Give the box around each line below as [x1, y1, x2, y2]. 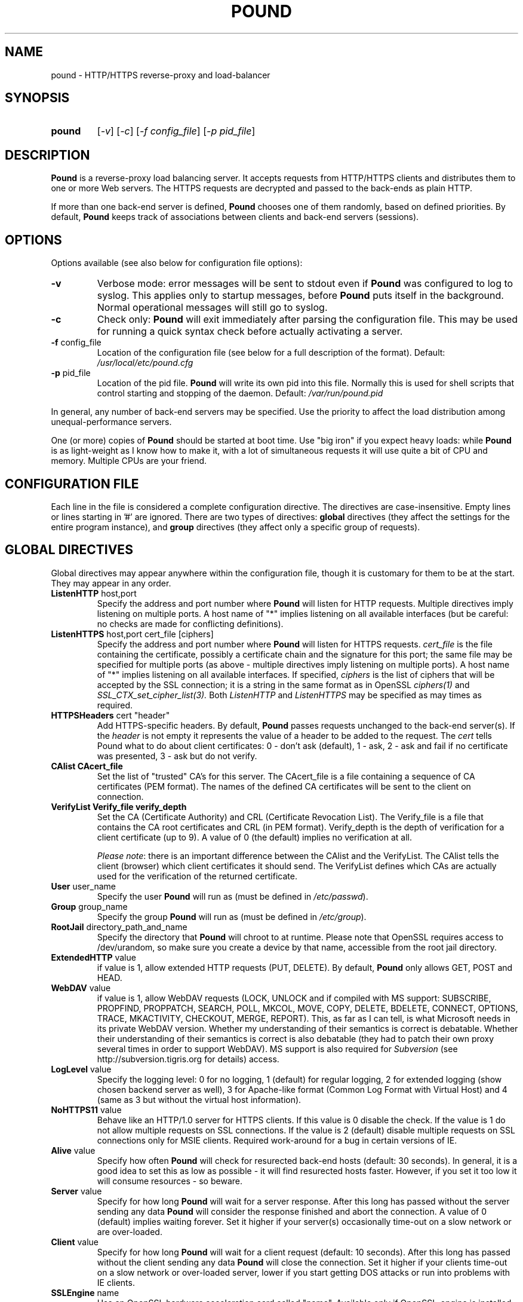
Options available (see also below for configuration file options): [51, 258, 303, 268]
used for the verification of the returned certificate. [97, 870, 297, 881]
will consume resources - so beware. [97, 1175, 242, 1186]
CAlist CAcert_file [51, 760, 123, 771]
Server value [51, 1185, 102, 1196]
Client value [51, 1236, 99, 1247]
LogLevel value [51, 1063, 112, 1074]
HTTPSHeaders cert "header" [51, 710, 170, 720]
